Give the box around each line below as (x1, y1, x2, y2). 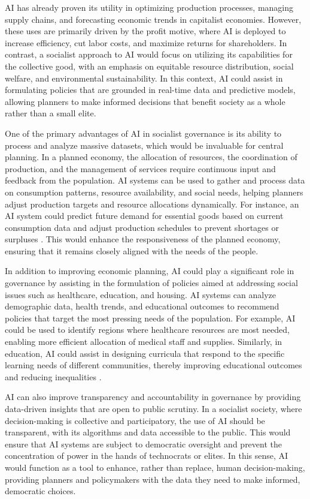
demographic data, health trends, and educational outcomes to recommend (5, 300, 279, 312)
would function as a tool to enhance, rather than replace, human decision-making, (5, 461, 305, 473)
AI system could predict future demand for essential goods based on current (5, 209, 284, 222)
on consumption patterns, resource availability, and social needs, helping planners (5, 185, 303, 198)
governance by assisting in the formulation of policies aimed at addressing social (5, 276, 298, 289)
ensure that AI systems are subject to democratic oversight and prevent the (5, 437, 282, 450)
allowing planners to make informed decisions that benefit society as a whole (5, 95, 285, 107)
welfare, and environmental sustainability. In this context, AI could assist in (5, 71, 283, 84)
